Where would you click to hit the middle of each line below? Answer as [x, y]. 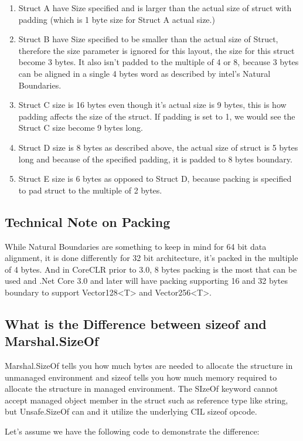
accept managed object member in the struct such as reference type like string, [147, 400]
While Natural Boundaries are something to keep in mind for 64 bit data [136, 246]
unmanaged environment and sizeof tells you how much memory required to [141, 377]
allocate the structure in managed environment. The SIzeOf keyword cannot [142, 389]
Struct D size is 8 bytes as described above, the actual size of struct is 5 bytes [158, 147]
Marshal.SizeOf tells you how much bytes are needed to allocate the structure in [149, 366]
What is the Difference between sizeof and [136, 323]
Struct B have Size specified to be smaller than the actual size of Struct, [148, 39]
